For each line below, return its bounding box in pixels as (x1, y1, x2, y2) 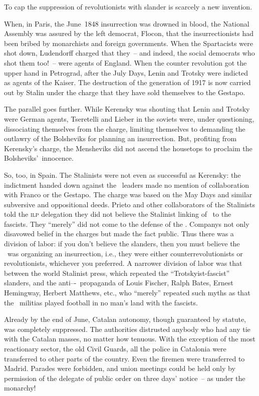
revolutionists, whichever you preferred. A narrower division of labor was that (4, 258, 242, 268)
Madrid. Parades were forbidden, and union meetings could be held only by (4, 363, 235, 373)
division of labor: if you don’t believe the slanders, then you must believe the (4, 238, 240, 249)
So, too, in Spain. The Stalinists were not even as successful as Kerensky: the (4, 169, 241, 180)
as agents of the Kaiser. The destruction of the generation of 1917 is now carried (4, 77, 251, 88)
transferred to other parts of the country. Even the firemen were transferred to (4, 353, 245, 363)
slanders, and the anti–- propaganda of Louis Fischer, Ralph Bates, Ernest (4, 277, 233, 288)
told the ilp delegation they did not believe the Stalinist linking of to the (4, 209, 231, 219)
